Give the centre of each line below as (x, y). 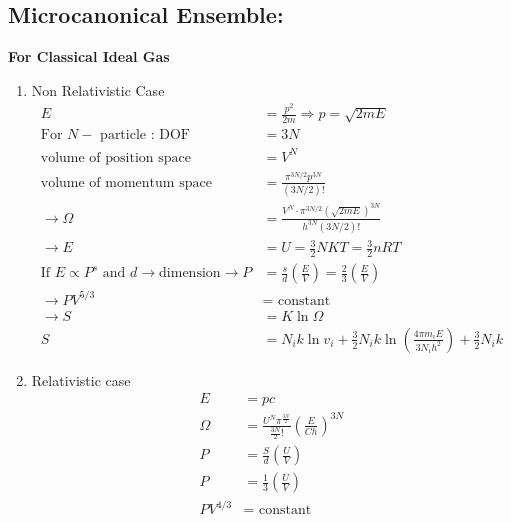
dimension (190, 273)
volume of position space (115, 157)
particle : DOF (145, 135)
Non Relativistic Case (98, 89)
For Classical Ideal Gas (89, 56)
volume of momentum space (126, 182)
